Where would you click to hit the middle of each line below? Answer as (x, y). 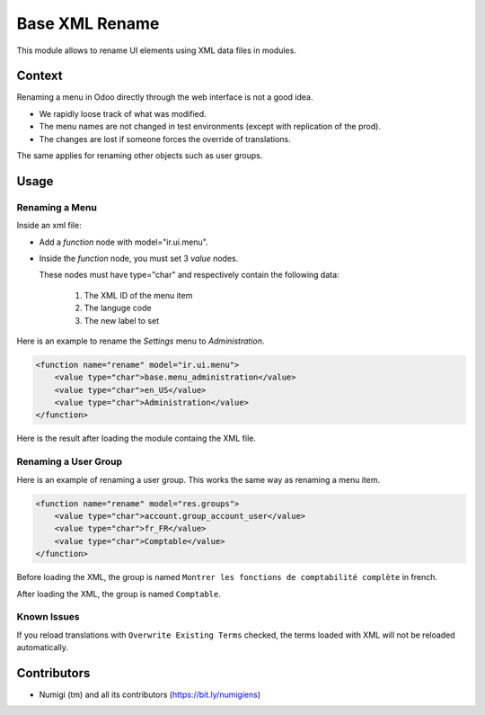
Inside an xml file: (49, 226)
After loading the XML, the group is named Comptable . (119, 594)
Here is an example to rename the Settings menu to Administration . (141, 341)
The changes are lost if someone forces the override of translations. (165, 139)
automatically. (43, 648)
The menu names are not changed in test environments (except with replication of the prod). (210, 127)
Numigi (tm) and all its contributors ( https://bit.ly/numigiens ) (150, 694)
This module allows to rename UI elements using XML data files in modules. (156, 50)
